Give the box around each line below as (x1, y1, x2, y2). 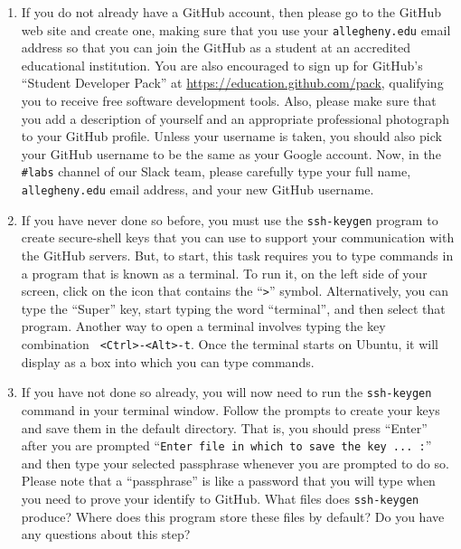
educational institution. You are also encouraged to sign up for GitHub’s (21, 55, 423, 74)
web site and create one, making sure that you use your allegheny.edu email (21, 20, 451, 39)
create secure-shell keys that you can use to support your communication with (21, 228, 455, 247)
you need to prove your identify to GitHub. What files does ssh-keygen (21, 488, 419, 507)
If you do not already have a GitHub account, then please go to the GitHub (21, 3, 442, 21)
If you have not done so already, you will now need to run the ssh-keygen (21, 383, 432, 402)
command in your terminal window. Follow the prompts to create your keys (21, 400, 440, 419)
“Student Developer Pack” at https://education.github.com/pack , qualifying (21, 73, 444, 92)
